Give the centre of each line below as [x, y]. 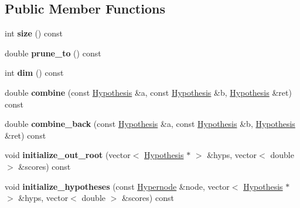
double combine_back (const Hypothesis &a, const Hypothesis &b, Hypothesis [150, 124]
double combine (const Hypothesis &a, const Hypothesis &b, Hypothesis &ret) [148, 92]
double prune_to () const [53, 53]
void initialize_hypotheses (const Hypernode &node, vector [117, 186]
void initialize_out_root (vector [68, 155]
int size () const [34, 33]
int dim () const [34, 73]
